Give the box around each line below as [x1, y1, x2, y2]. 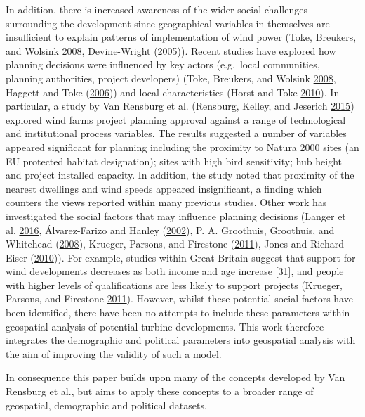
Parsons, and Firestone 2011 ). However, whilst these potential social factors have [6, 291, 353, 306]
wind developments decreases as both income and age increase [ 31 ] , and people [6, 264, 344, 278]
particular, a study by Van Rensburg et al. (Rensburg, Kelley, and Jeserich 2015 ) [6, 98, 354, 113]
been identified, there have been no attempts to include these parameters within [6, 305, 350, 320]
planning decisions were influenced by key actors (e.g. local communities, [6, 57, 320, 72]
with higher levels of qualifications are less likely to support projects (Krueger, [6, 277, 343, 292]
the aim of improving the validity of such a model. [6, 346, 222, 361]
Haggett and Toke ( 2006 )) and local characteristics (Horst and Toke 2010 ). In [6, 84, 340, 99]
